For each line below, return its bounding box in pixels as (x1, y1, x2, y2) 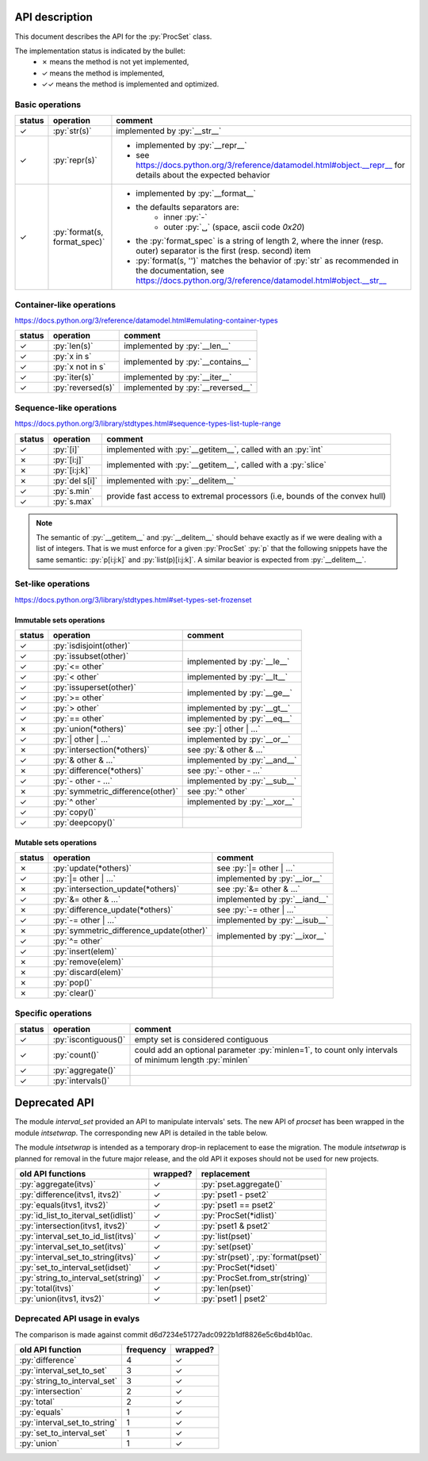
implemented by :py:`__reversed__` (124, 382, 253, 393)
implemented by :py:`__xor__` (187, 797, 295, 808)
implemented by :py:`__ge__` (187, 687, 292, 698)
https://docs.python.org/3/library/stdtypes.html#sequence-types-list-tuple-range (14, 419, 281, 428)
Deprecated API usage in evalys (14, 1313, 140, 1324)
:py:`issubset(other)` (52, 651, 129, 662)
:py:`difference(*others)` (52, 765, 144, 776)
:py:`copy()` (52, 807, 97, 818)
